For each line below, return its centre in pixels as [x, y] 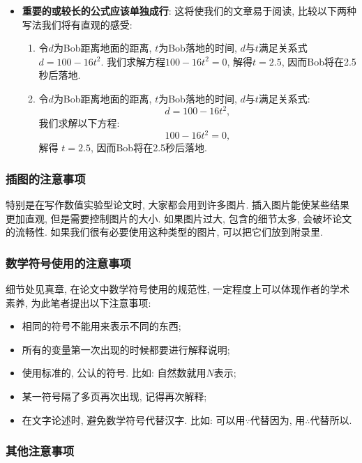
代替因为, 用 [278, 419]
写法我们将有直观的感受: [77, 24]
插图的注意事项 [46, 178]
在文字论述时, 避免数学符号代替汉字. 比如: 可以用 [134, 419]
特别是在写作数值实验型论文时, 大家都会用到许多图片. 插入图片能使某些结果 [178, 204]
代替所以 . [331, 419]
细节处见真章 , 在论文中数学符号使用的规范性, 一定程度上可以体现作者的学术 [178, 288]
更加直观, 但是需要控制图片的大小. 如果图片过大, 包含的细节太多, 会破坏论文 [179, 218]
